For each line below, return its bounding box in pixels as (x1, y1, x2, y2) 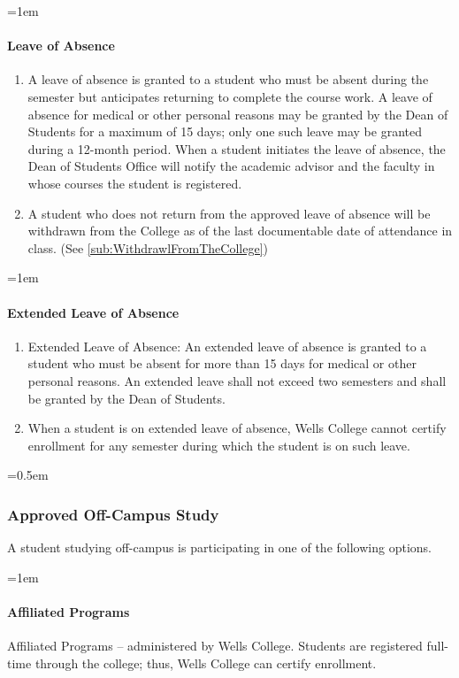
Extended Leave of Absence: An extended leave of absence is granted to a (27, 336, 427, 355)
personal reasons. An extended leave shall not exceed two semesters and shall (27, 371, 447, 389)
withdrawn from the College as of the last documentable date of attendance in (27, 221, 453, 240)
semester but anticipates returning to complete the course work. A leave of (27, 87, 432, 105)
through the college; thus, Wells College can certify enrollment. (34, 653, 377, 672)
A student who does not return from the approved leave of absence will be (27, 204, 431, 222)
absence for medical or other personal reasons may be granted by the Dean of (27, 104, 448, 123)
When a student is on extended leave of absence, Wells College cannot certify (27, 419, 447, 437)
